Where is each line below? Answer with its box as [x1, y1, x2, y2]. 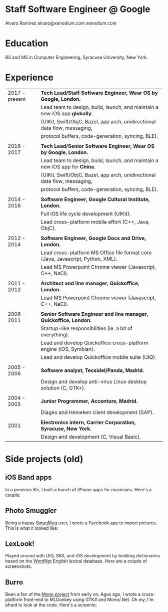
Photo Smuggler [5, 506, 57, 515]
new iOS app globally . [40, 110, 93, 117]
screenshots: [5, 563, 32, 569]
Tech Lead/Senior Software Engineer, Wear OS [40, 142, 155, 149]
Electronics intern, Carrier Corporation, [40, 419, 136, 426]
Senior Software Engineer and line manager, [40, 310, 148, 317]
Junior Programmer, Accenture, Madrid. [40, 397, 138, 404]
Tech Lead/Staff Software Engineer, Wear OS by [40, 89, 158, 96]
